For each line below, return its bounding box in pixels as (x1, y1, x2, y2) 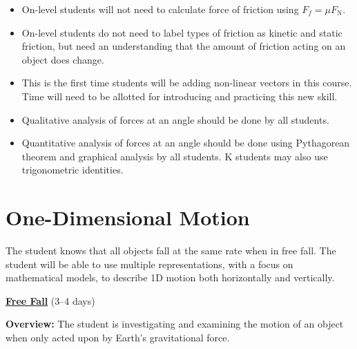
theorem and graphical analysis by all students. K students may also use (21, 149, 328, 163)
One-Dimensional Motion (6, 203, 250, 232)
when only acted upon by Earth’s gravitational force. (6, 330, 230, 345)
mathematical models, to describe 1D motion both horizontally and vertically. (6, 270, 335, 285)
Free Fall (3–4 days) (6, 293, 95, 308)
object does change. (21, 52, 104, 66)
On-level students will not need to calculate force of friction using (21, 2, 299, 16)
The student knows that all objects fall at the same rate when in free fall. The (6, 243, 336, 258)
